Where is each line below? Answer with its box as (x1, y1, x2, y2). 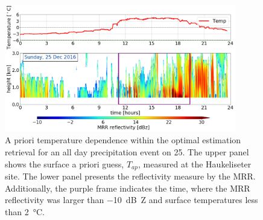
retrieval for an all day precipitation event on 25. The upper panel (5, 145, 249, 158)
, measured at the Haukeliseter (138, 157, 252, 170)
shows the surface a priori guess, (5, 157, 124, 170)
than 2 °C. (5, 205, 45, 218)
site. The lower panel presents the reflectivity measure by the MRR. (5, 170, 256, 183)
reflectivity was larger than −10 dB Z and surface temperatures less (5, 193, 258, 206)
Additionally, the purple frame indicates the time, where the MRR (5, 181, 250, 194)
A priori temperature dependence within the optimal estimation (5, 134, 241, 146)
